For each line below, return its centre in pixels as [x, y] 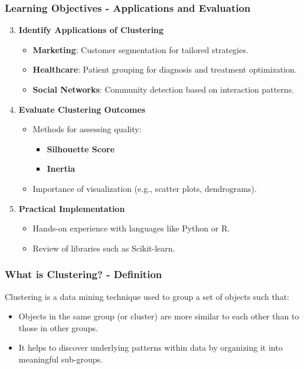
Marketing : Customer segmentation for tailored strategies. [140, 49]
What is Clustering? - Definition [84, 274]
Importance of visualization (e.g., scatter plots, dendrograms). [145, 188]
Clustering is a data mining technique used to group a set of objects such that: [147, 296]
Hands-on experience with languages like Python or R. [131, 228]
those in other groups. [58, 327]
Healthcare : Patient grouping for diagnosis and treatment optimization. [165, 69]
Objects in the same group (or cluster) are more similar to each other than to [159, 316]
